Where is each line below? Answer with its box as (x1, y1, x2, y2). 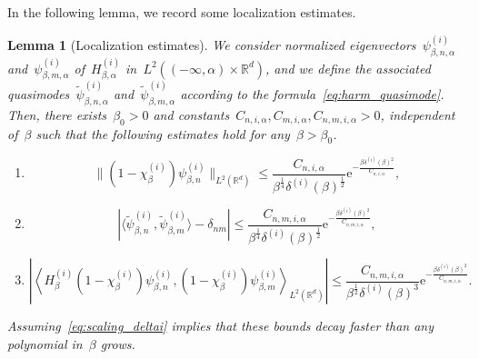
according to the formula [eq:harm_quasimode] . (180, 85, 444, 104)
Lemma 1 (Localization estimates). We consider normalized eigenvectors (7, 35, 416, 55)
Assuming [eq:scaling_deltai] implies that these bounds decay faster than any (7, 316, 434, 335)
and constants (153, 105, 230, 124)
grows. (100, 334, 135, 353)
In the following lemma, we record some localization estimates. (7, 3, 356, 21)
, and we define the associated (265, 58, 431, 77)
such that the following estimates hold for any (35, 124, 290, 143)
